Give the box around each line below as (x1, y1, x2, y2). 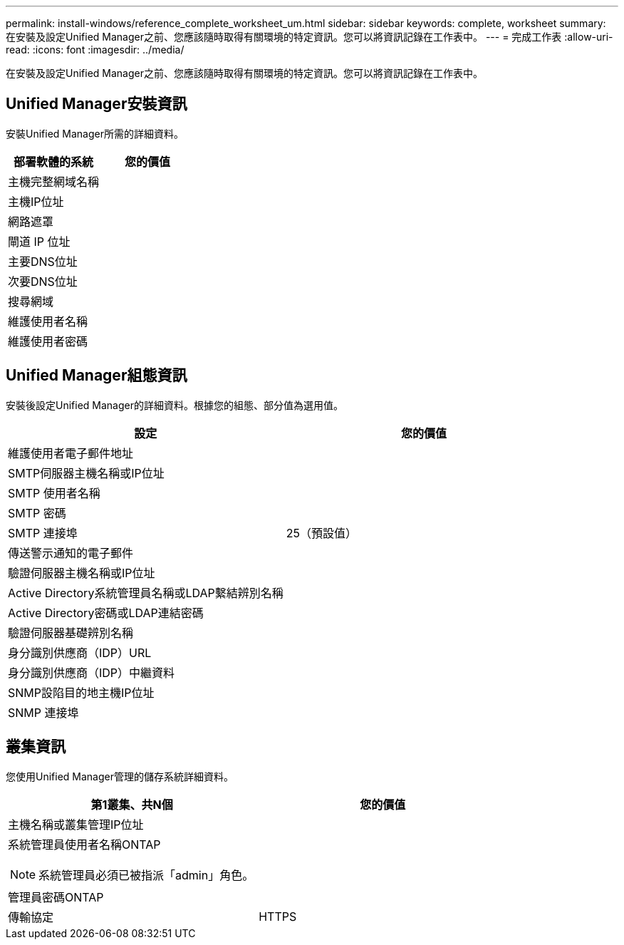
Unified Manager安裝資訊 (6, 95, 187, 113)
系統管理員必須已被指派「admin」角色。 (38, 867, 254, 882)
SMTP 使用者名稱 (8, 485, 100, 500)
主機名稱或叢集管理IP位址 (8, 817, 144, 832)
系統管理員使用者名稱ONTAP (8, 837, 161, 852)
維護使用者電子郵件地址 (8, 445, 134, 460)
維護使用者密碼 (8, 334, 88, 348)
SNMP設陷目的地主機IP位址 (8, 685, 155, 700)
